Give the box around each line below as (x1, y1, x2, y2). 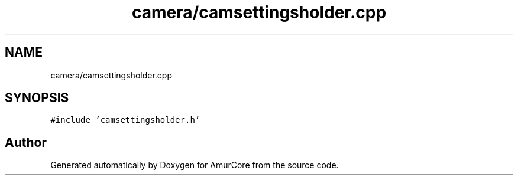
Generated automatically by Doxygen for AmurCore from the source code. (50, 160, 339, 171)
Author (5, 135, 47, 150)
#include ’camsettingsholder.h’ (50, 115, 200, 125)
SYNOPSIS (5, 90, 69, 106)
